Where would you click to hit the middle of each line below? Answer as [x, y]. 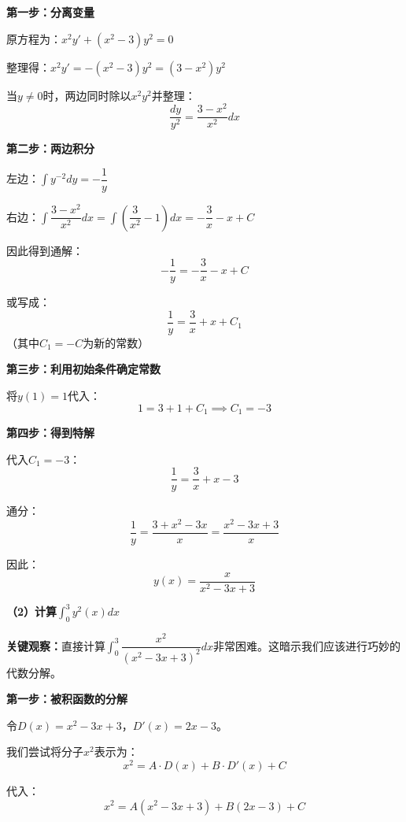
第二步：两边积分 [50, 148]
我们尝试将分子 [45, 752]
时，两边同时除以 [87, 95]
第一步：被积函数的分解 [67, 699]
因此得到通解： [45, 250]
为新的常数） [116, 342]
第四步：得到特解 [50, 433]
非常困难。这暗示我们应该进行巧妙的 [307, 645]
